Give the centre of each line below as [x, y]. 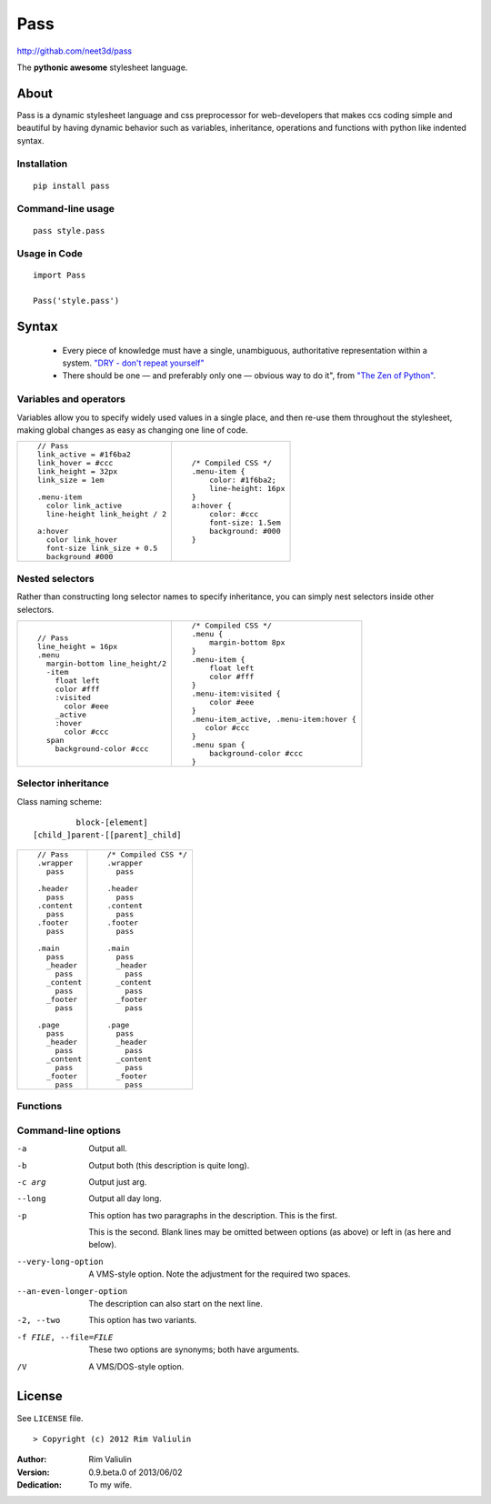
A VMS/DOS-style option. [136, 1366]
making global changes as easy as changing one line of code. [133, 430]
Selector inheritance [63, 784]
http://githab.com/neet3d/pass [74, 51]
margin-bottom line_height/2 [106, 664]
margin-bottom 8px [247, 642]
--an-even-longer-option [72, 1291]
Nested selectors [55, 578]
